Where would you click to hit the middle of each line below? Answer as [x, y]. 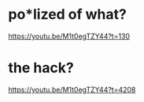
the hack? [41, 68]
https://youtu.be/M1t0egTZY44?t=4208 [72, 89]
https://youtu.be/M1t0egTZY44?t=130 [69, 36]
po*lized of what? [68, 15]
